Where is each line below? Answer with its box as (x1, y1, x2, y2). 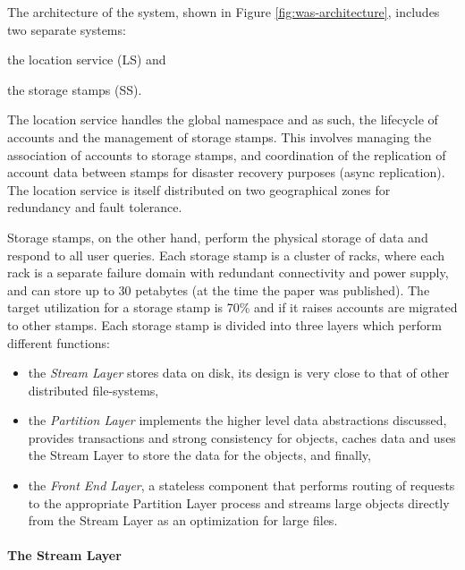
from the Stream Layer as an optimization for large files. (28, 511, 338, 530)
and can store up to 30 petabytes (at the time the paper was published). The (7, 280, 430, 299)
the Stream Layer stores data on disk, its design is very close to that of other (28, 363, 450, 382)
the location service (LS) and (7, 50, 166, 69)
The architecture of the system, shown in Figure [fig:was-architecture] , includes (7, 3, 440, 21)
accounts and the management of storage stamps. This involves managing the (7, 127, 432, 146)
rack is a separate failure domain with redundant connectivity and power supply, (7, 263, 449, 282)
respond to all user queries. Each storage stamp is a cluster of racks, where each (7, 245, 445, 264)
